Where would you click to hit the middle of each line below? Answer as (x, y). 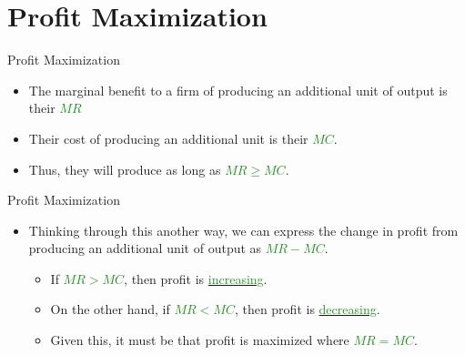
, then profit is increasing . (196, 278)
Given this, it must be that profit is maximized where (200, 340)
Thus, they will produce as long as (125, 169)
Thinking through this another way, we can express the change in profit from (243, 230)
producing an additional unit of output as (145, 248)
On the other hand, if (110, 309)
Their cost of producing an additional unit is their (168, 138)
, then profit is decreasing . (307, 309)
